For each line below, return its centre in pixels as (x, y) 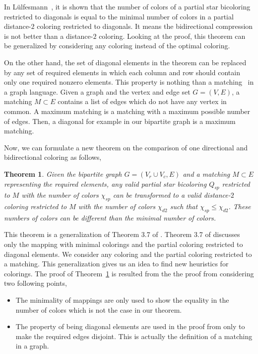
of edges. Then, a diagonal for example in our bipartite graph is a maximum (120, 121)
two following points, (35, 283)
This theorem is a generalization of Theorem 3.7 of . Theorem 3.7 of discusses (122, 234)
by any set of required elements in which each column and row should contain (122, 72)
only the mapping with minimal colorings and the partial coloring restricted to (124, 244)
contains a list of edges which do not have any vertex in (142, 101)
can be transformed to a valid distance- (172, 195)
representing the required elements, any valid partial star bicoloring (105, 183)
